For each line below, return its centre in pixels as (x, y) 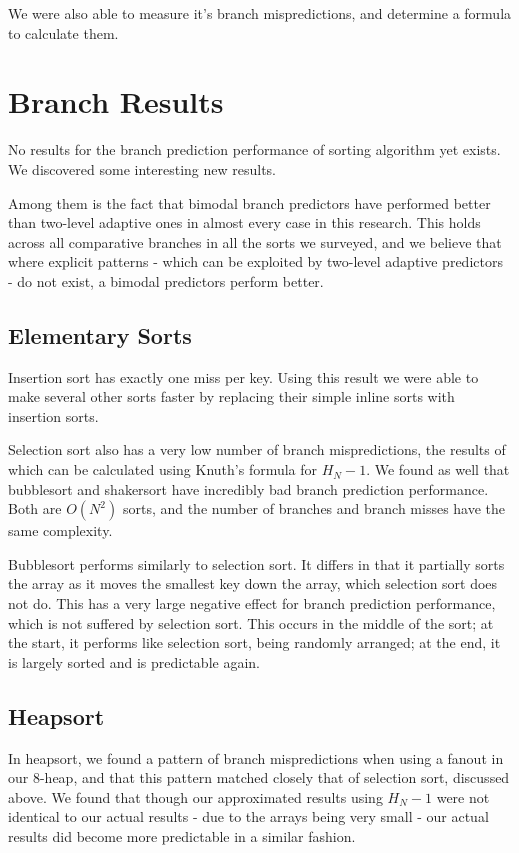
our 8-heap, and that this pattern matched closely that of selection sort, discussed (259, 777)
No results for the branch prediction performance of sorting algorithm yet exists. (254, 149)
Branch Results (116, 101)
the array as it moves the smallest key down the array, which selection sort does (253, 583)
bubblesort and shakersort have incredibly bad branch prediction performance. (248, 488)
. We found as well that (438, 469)
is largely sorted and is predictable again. (134, 661)
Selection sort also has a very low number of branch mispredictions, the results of (257, 449)
